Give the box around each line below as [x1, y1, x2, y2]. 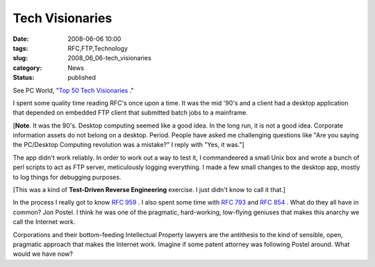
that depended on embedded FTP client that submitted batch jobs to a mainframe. [12, 108, 248, 117]
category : [12, 63, 42, 72]
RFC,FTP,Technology [67, 44, 128, 52]
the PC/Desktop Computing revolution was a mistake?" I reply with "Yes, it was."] [12, 141, 244, 149]
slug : [12, 54, 28, 62]
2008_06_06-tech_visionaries [67, 54, 152, 62]
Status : [12, 74, 35, 82]
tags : [12, 44, 28, 52]
